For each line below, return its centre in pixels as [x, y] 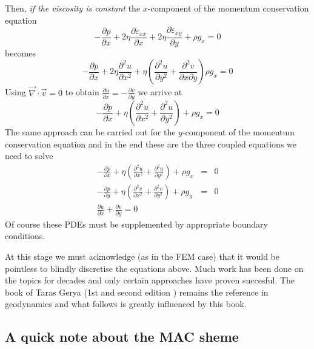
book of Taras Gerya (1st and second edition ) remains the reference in [137, 292]
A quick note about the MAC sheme [122, 337]
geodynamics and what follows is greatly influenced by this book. [126, 304]
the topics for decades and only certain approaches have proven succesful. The [150, 280]
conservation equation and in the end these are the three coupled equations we [151, 144]
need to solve [29, 156]
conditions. [25, 236]
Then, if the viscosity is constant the [73, 8]
